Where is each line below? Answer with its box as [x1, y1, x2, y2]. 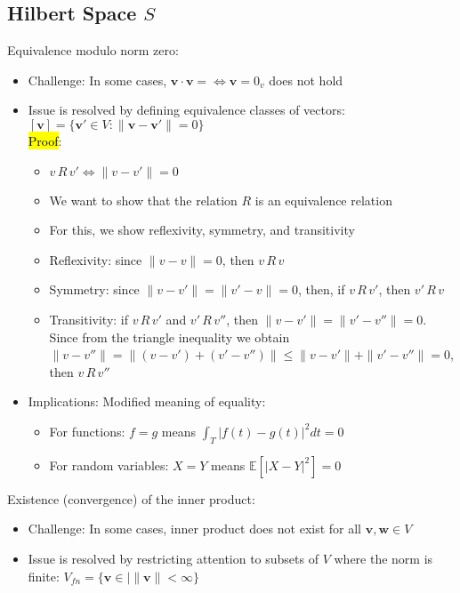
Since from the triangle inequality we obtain [49, 327, 290, 346]
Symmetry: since [49, 280, 140, 299]
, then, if [297, 280, 345, 299]
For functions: [49, 421, 125, 440]
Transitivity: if [49, 309, 129, 328]
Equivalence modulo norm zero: [7, 41, 179, 60]
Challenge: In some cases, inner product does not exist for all [28, 519, 362, 538]
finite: [28, 566, 60, 585]
